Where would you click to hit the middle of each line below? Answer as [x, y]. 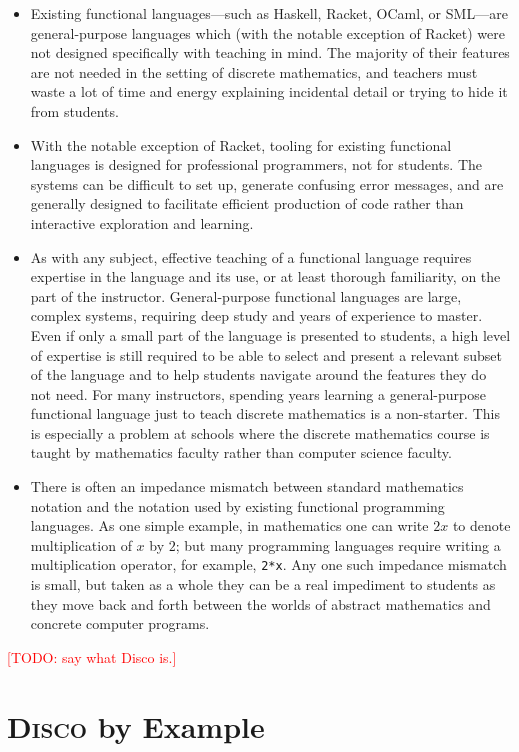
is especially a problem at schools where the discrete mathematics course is [260, 432]
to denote [481, 525]
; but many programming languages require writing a [338, 544]
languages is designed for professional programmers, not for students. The [256, 164]
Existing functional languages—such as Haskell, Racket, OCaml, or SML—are [269, 13]
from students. [74, 110]
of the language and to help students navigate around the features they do [258, 374]
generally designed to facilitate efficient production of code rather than [247, 203]
